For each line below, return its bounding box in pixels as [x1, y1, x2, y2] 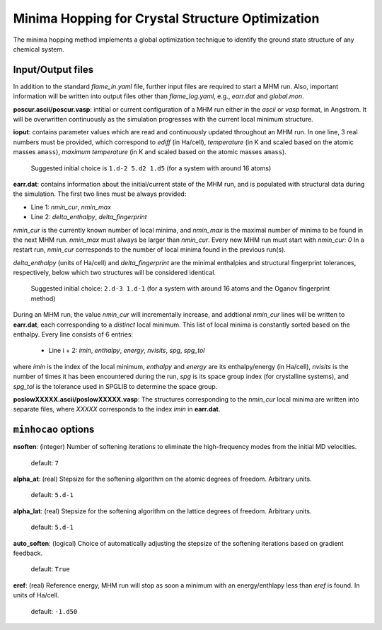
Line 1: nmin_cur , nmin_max [30, 202, 112, 211]
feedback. [13, 549, 42, 558]
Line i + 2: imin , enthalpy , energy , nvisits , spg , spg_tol [48, 346, 205, 355]
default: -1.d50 [30, 607, 78, 615]
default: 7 [30, 458, 59, 467]
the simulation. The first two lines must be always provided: [13, 189, 187, 198]
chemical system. [13, 45, 64, 53]
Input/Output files [13, 64, 94, 76]
